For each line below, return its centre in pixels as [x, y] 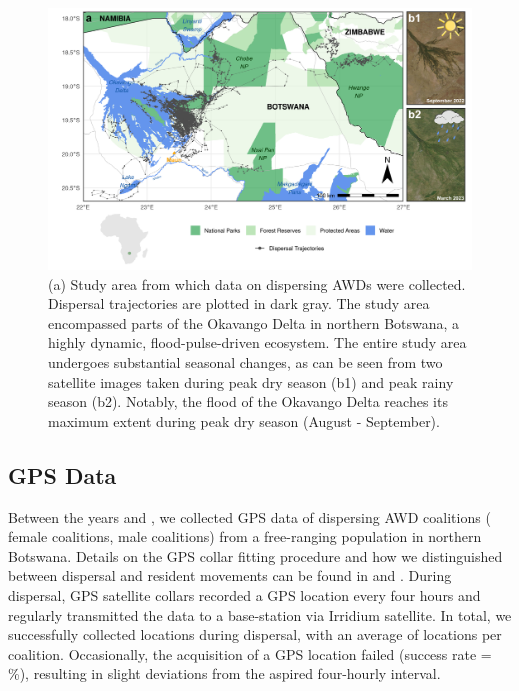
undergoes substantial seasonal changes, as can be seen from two [245, 362]
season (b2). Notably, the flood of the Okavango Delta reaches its [248, 401]
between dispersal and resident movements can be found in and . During [230, 575]
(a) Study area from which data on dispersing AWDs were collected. [257, 283]
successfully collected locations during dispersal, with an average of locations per [255, 634]
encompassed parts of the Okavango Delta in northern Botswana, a [254, 322]
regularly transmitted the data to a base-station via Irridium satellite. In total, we [260, 614]
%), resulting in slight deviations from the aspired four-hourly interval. [224, 673]
